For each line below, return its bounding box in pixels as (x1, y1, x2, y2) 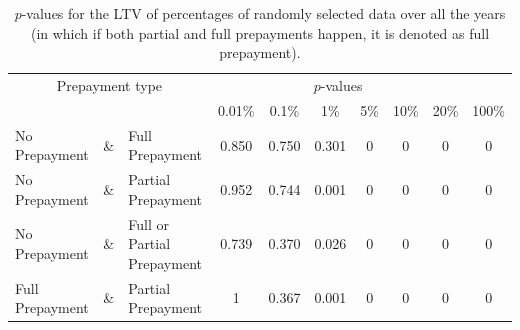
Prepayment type (56, 75, 163, 96)
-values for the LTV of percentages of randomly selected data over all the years (21, 3, 506, 23)
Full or (128, 213, 169, 234)
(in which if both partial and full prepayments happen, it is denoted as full (30, 22, 490, 43)
